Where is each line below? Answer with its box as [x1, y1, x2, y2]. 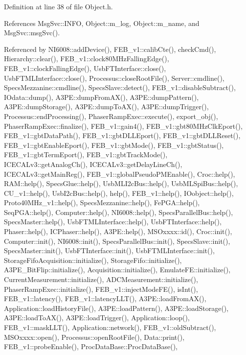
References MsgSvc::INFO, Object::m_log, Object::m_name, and [4, 18, 200, 28]
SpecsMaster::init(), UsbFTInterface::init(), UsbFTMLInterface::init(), [4, 245, 215, 256]
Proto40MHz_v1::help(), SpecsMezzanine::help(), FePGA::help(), [4, 197, 200, 208]
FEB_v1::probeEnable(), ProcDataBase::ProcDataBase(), [4, 341, 178, 352]
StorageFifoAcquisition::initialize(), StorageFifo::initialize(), [4, 255, 182, 265]
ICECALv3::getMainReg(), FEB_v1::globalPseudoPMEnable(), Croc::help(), [4, 168, 235, 179]
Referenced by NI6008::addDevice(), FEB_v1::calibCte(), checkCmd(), [4, 44, 216, 54]
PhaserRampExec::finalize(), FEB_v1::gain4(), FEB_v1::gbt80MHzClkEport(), [4, 120, 243, 131]
